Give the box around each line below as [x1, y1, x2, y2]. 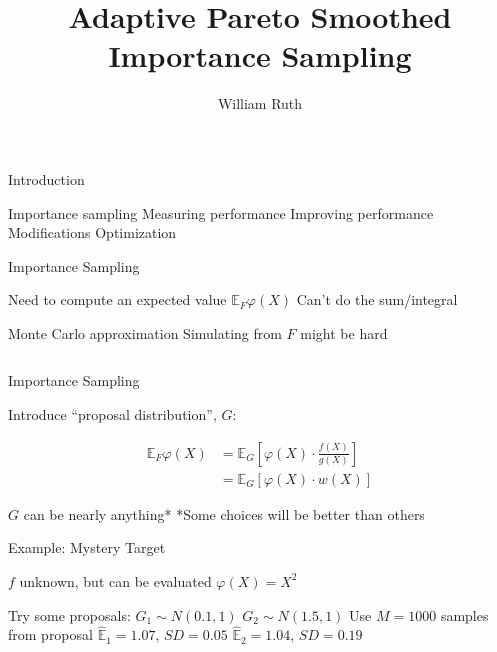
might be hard [300, 322, 388, 343]
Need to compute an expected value [8, 289, 227, 310]
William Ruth [217, 93, 303, 114]
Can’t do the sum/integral [296, 289, 458, 310]
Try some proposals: [8, 604, 131, 625]
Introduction [8, 168, 85, 189]
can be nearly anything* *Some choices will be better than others [23, 503, 425, 524]
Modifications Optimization [8, 222, 177, 243]
